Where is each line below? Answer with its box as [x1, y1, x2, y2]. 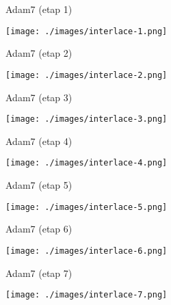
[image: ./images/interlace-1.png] [5, 26, 168, 36]
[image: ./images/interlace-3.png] [5, 114, 168, 124]
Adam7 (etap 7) [5, 265, 73, 280]
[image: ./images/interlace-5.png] [5, 202, 168, 212]
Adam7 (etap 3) [5, 90, 73, 104]
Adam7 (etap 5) [5, 178, 73, 191]
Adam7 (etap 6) [5, 222, 73, 236]
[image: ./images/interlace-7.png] [5, 290, 168, 300]
